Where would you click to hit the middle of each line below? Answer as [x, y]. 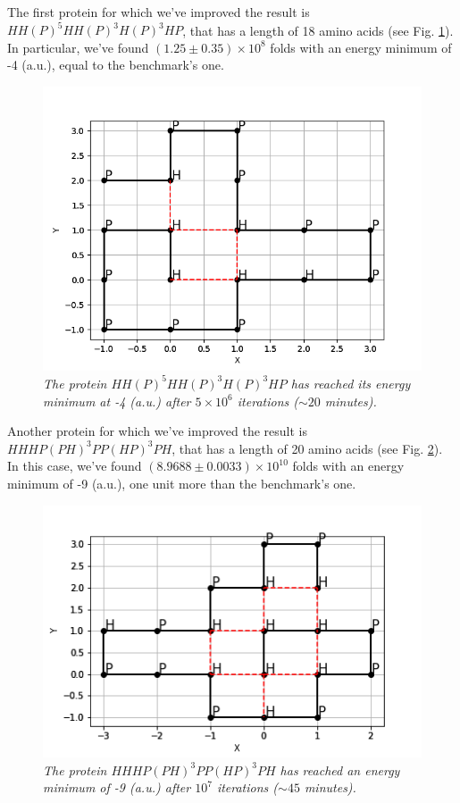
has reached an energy [340, 770]
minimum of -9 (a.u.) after [117, 787]
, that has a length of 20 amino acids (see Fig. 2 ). [307, 448]
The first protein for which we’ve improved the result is [159, 12]
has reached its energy [351, 383]
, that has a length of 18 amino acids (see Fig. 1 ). [318, 30]
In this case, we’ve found [75, 466]
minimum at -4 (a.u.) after [117, 401]
